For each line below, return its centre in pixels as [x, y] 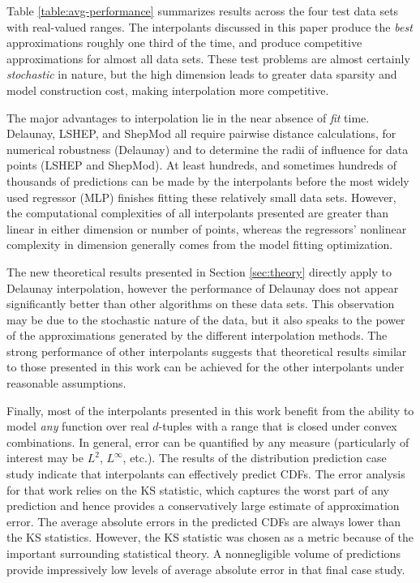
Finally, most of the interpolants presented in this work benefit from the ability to [210, 410]
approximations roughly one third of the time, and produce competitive [184, 43]
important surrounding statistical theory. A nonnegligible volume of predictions [204, 553]
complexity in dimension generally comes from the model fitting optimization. [200, 244]
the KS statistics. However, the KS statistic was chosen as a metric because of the [210, 537]
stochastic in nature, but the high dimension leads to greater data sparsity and [202, 74]
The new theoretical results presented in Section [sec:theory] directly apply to [199, 271]
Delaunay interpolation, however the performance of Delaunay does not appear [203, 287]
